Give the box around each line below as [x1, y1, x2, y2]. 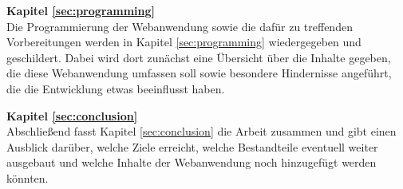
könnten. [6, 169, 49, 186]
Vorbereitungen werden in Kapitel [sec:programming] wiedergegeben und [6, 33, 362, 50]
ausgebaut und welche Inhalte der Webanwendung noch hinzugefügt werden [6, 154, 377, 171]
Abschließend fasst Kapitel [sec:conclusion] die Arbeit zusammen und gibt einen [6, 123, 397, 140]
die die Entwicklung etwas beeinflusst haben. [6, 80, 225, 96]
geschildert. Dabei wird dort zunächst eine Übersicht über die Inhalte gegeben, [6, 49, 391, 65]
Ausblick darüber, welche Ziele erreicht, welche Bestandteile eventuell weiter [6, 138, 378, 155]
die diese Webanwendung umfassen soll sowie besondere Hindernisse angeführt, [6, 65, 392, 81]
